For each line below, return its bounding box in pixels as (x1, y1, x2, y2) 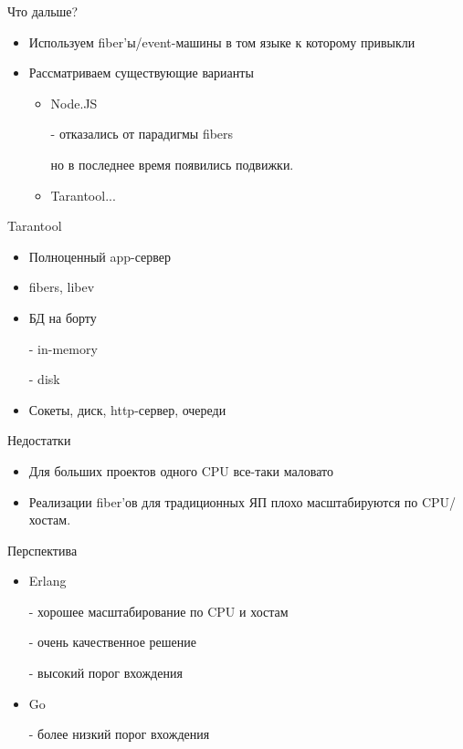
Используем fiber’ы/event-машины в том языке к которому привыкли (28, 32, 416, 51)
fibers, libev (28, 277, 95, 296)
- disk (28, 369, 60, 389)
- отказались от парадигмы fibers (50, 124, 234, 143)
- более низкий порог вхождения (28, 724, 210, 744)
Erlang (28, 571, 67, 590)
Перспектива (7, 540, 78, 559)
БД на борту (28, 307, 97, 327)
